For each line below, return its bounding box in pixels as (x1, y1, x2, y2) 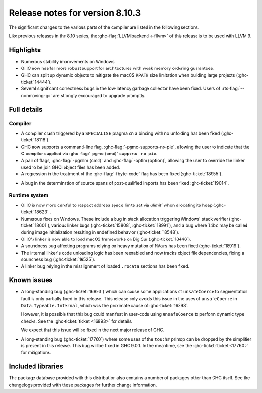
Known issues (9, 276, 53, 284)
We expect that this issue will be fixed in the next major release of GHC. (21, 327, 164, 333)
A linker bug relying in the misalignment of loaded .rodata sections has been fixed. (21, 263, 190, 269)
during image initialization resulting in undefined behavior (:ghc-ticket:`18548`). (21, 229, 180, 235)
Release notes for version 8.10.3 (9, 7, 141, 18)
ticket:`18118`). (21, 137, 49, 143)
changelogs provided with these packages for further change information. (9, 382, 157, 388)
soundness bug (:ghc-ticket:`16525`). (21, 256, 96, 262)
